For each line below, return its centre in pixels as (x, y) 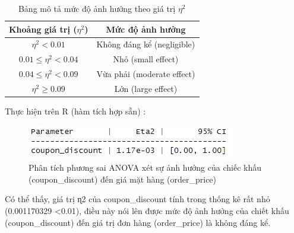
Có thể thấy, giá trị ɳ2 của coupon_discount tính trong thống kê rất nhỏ (137, 199)
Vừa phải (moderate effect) (146, 74)
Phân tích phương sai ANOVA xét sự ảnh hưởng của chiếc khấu (145, 167)
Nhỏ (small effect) (146, 59)
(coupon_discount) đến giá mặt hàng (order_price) (123, 179)
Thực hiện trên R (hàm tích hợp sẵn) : (75, 111)
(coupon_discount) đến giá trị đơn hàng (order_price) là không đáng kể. (138, 222)
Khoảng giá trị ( (43, 29)
